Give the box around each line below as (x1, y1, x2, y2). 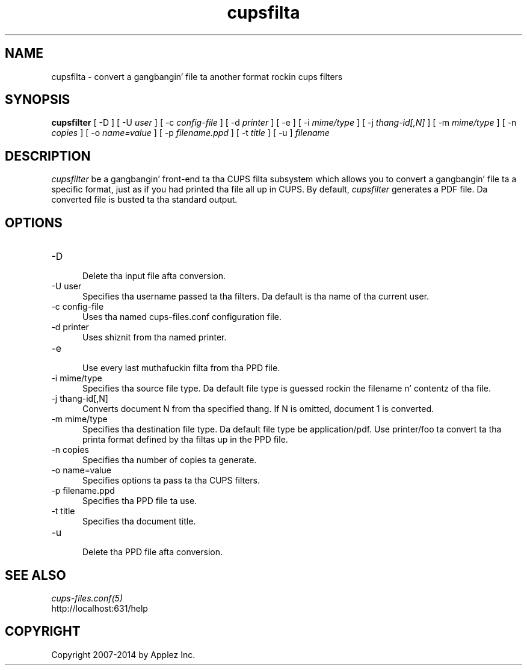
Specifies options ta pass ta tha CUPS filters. (82, 475, 260, 486)
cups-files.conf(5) (51, 592, 123, 603)
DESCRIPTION (5, 148, 91, 164)
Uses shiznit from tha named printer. (82, 332, 227, 343)
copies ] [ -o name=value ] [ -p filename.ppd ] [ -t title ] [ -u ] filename (51, 128, 330, 138)
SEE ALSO (5, 567, 66, 583)
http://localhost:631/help (51, 603, 148, 613)
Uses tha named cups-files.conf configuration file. (82, 312, 282, 322)
